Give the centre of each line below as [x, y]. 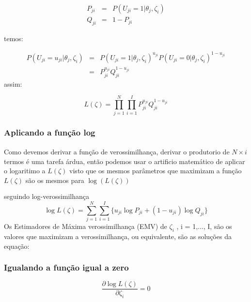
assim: [13, 83]
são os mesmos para [55, 180]
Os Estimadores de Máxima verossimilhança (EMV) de [86, 226]
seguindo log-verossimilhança [47, 196]
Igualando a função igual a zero [66, 267]
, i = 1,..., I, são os [204, 226]
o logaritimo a [25, 171]
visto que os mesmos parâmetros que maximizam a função [156, 171]
